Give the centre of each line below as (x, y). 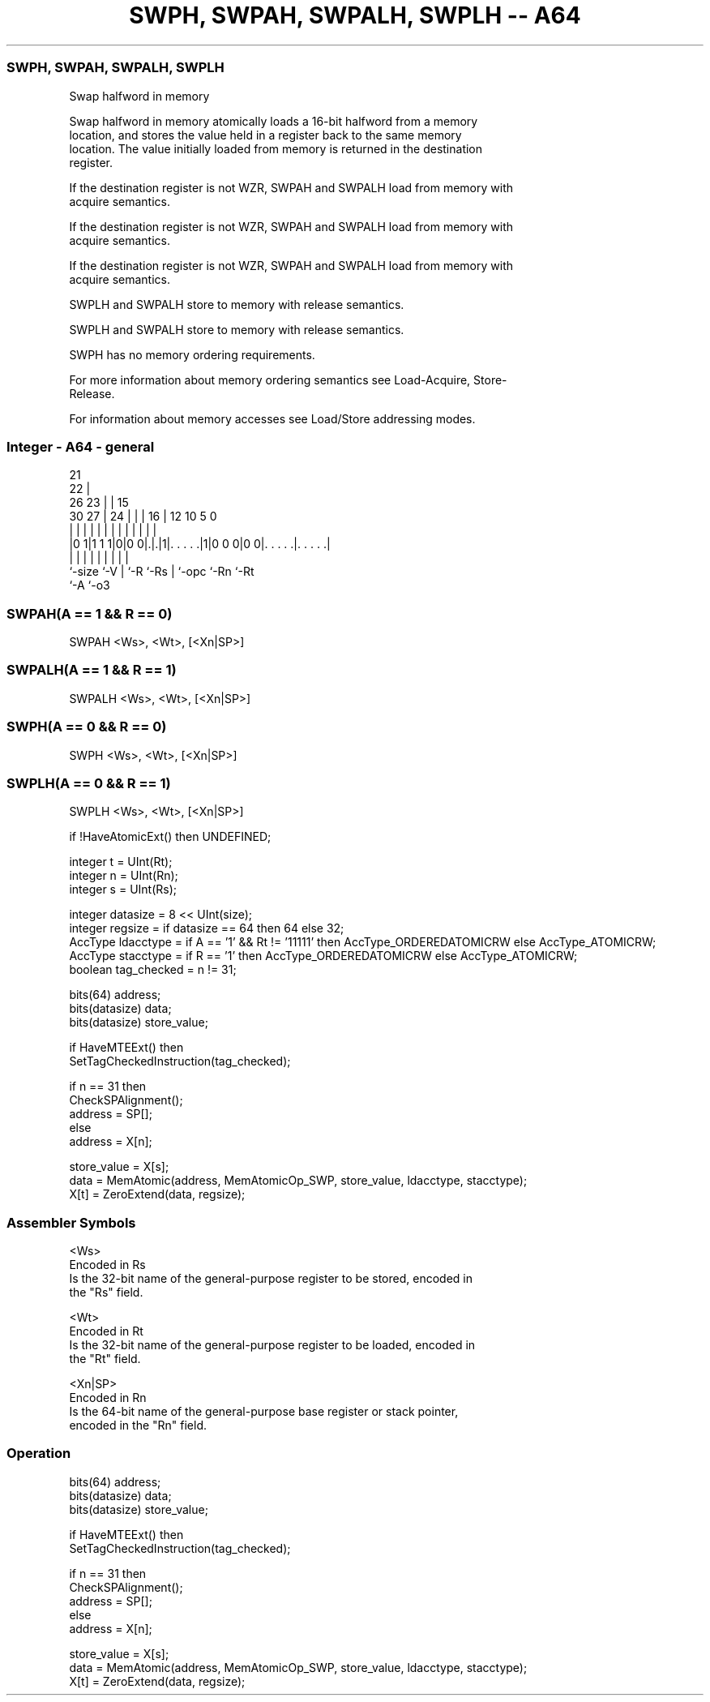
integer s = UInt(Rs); (123, 890)
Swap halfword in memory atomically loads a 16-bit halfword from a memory (274, 121)
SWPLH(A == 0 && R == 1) (89, 783)
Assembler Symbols (71, 1222)
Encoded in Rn (108, 1398)
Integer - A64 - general (81, 446)
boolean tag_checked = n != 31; (153, 970)
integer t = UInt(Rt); (121, 862)
